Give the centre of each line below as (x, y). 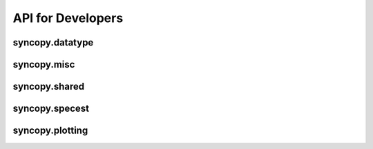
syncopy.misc (44, 64)
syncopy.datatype (53, 42)
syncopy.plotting (50, 131)
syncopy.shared (49, 87)
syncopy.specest (51, 109)
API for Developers (68, 18)
